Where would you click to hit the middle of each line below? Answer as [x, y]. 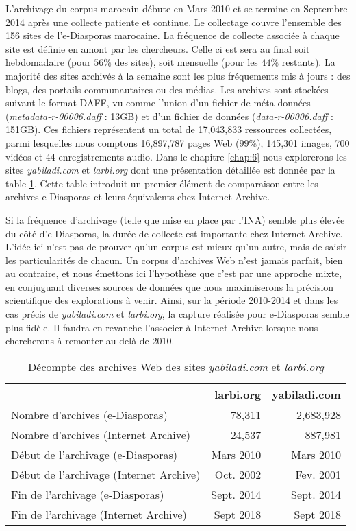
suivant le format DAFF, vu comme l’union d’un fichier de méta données [158, 103]
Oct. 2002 [238, 474]
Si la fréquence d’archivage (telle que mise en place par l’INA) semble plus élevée [175, 219]
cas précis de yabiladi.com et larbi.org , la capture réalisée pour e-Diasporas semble [178, 314]
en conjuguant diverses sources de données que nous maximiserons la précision [170, 286]
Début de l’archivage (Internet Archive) [106, 474]
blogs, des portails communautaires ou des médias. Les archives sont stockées [167, 89]
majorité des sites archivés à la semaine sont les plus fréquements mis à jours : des [178, 75]
